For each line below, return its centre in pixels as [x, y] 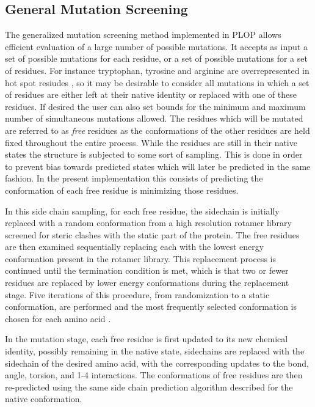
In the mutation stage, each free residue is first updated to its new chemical [147, 339]
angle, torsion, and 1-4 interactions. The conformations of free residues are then [154, 375]
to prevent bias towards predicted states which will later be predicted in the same [158, 166]
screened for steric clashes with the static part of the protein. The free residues [152, 234]
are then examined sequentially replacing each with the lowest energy [135, 247]
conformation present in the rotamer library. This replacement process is [141, 258]
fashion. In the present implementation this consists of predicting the [134, 178]
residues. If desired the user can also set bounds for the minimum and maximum [155, 106]
